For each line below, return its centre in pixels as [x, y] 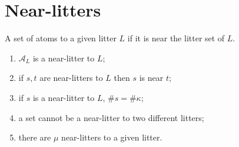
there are [35, 137]
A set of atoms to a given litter [61, 38]
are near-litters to [71, 78]
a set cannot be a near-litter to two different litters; [111, 117]
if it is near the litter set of [176, 38]
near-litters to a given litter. [112, 137]
